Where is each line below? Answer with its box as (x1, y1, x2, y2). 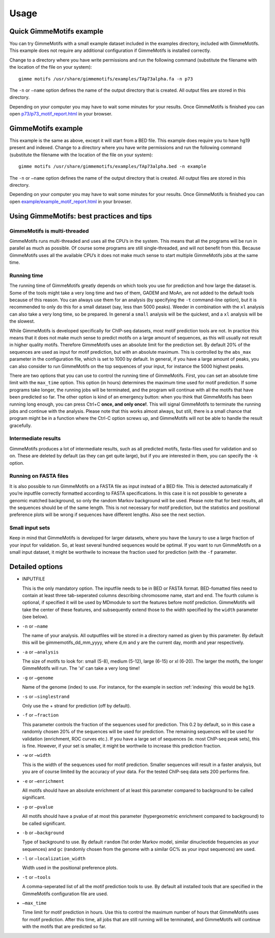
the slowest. (9, 318, 35, 324)
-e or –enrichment (22, 778, 65, 784)
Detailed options (9, 562, 63, 571)
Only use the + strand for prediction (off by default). (22, 703, 131, 709)
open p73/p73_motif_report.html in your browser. (9, 111, 113, 117)
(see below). (22, 614, 48, 620)
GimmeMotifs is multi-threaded (9, 227, 89, 234)
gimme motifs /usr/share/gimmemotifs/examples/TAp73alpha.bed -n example (18, 163, 207, 169)
